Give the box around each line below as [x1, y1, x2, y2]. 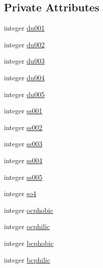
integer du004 [4, 72, 45, 82]
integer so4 [4, 188, 36, 199]
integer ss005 [4, 171, 43, 182]
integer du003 [4, 56, 45, 66]
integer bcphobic [4, 237, 54, 248]
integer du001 [4, 23, 45, 33]
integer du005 [4, 89, 45, 99]
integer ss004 [4, 155, 43, 165]
